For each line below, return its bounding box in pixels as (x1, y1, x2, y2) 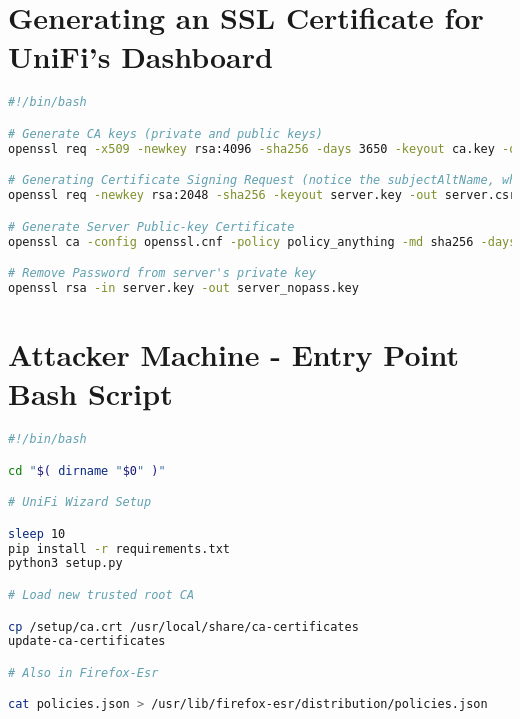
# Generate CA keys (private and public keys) (8, 126, 323, 141)
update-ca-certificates (8, 634, 166, 649)
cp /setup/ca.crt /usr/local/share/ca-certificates (8, 619, 359, 634)
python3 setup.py (8, 556, 123, 571)
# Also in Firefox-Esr (8, 665, 159, 680)
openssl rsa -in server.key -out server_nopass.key (8, 280, 359, 295)
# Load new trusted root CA (8, 588, 195, 602)
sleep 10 (8, 526, 66, 541)
